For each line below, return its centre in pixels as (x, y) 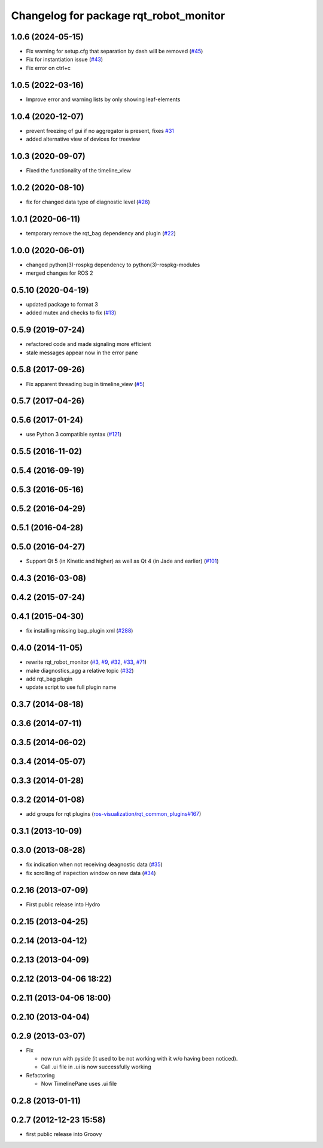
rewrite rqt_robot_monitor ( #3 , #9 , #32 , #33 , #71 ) (86, 662)
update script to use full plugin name (71, 687)
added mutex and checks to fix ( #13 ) (71, 313)
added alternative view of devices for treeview (83, 139)
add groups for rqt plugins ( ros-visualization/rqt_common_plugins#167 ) (114, 814)
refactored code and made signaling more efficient (89, 344)
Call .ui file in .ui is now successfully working (96, 1067)
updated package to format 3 (62, 304)
